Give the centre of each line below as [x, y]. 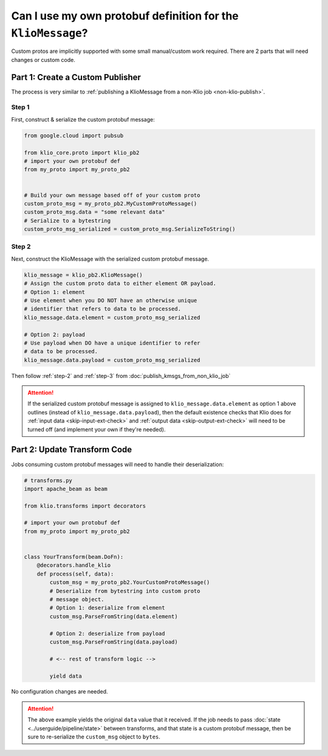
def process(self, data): [75, 574]
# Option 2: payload [54, 335]
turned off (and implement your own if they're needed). [97, 429]
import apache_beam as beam [66, 489]
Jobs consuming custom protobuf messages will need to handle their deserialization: [118, 464]
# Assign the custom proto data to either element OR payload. [120, 283]
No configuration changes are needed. [60, 692]
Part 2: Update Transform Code [72, 450]
